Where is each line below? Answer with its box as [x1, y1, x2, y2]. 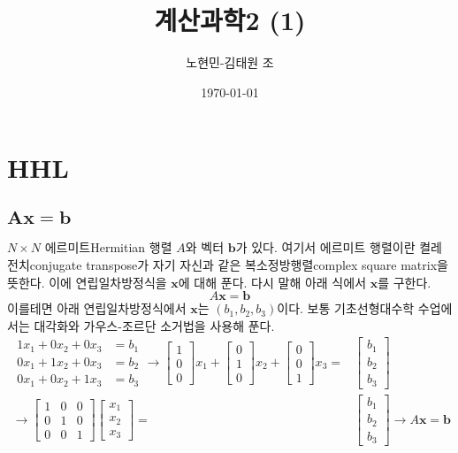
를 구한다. [378, 273, 431, 291]
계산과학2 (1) [154, 2, 306, 38]
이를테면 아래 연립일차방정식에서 [7, 299, 187, 318]
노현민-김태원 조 [186, 53, 274, 72]
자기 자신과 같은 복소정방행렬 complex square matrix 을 [152, 255, 448, 273]
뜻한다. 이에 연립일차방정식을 [7, 273, 167, 291]
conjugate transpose [29, 255, 138, 273]
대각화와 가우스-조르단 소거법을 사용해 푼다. [34, 316, 275, 334]
